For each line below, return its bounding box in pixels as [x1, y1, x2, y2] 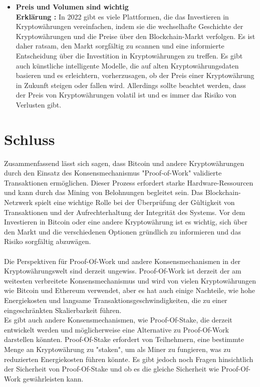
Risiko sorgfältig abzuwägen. [4, 236, 91, 246]
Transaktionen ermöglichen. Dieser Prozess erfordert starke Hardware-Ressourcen [4, 177, 253, 187]
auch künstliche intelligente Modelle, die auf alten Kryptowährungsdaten [16, 60, 239, 70]
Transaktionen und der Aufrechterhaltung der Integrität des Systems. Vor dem [4, 206, 245, 217]
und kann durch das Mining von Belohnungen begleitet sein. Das [4, 187, 203, 197]
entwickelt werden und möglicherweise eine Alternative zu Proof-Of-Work [4, 324, 229, 334]
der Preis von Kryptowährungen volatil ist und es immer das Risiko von [16, 89, 236, 100]
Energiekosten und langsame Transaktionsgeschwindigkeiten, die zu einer [4, 294, 227, 305]
